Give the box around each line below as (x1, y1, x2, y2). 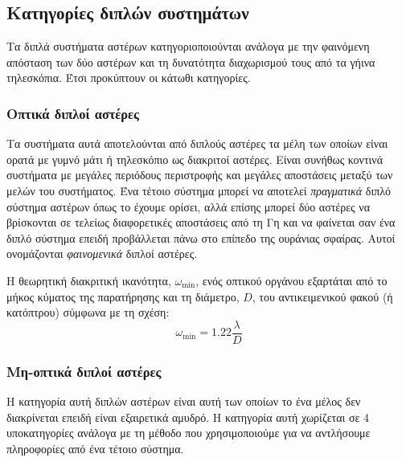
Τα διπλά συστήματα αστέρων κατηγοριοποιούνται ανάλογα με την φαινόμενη (6, 38, 370, 55)
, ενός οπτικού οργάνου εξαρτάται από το (195, 272, 388, 288)
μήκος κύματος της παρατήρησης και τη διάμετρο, (6, 288, 240, 305)
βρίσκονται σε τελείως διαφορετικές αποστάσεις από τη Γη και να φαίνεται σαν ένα (6, 214, 396, 231)
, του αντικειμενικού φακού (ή (252, 288, 393, 305)
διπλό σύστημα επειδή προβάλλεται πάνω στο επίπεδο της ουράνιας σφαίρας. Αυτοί (6, 229, 396, 246)
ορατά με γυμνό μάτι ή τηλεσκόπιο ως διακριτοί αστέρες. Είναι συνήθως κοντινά (6, 150, 384, 167)
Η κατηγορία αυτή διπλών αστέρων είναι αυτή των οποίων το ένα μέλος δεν (6, 393, 361, 410)
